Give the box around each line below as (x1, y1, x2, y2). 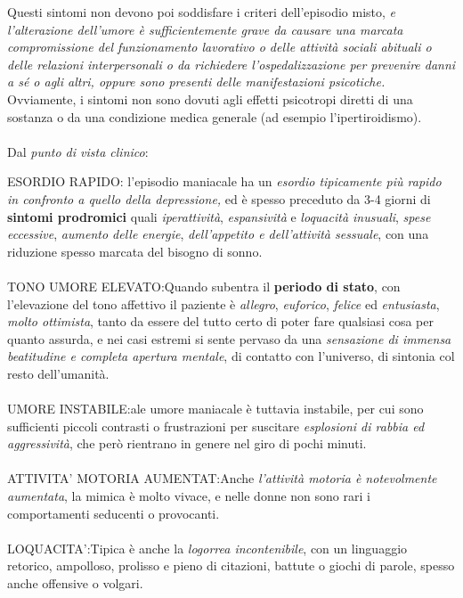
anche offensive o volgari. (7, 574, 143, 592)
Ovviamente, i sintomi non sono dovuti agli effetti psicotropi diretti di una (7, 89, 413, 108)
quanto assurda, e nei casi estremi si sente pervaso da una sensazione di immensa (7, 329, 451, 348)
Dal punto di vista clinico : (7, 142, 149, 160)
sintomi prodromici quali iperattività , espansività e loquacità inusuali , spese (7, 207, 431, 225)
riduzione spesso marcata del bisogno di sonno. (7, 242, 263, 260)
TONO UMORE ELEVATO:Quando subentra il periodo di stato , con (7, 276, 401, 295)
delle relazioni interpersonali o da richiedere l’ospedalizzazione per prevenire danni (7, 54, 456, 73)
